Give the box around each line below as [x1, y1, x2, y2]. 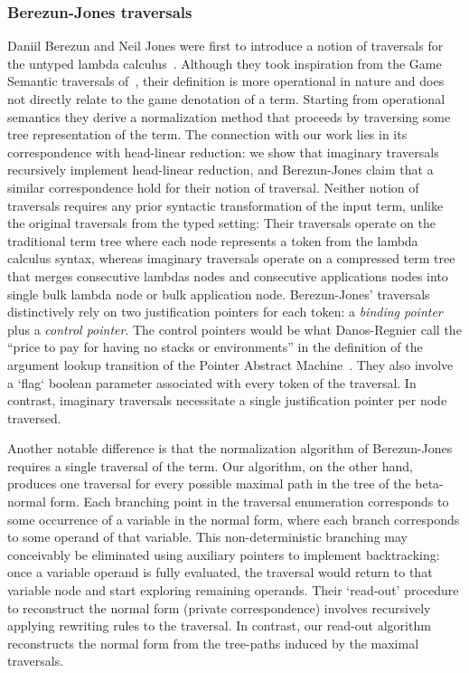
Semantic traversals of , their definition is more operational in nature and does [7, 71, 445, 90]
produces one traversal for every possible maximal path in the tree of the [7, 474, 411, 493]
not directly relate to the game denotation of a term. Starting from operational [7, 90, 446, 108]
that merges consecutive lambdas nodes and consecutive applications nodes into [7, 266, 448, 285]
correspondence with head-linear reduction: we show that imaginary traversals [7, 142, 439, 161]
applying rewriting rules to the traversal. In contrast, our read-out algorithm [7, 616, 431, 635]
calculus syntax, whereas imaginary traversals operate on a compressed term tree [7, 249, 455, 268]
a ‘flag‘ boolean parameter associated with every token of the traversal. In [7, 373, 417, 392]
